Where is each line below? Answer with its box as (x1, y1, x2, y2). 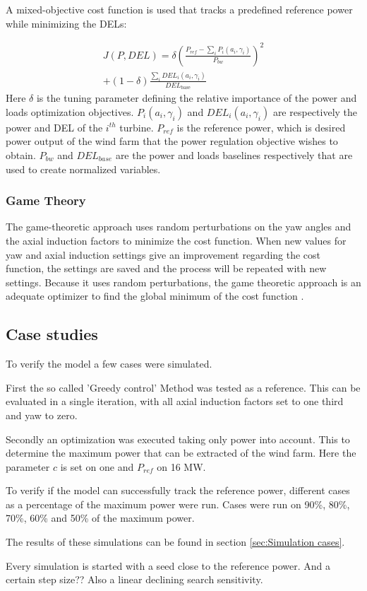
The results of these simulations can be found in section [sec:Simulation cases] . (6, 534, 345, 549)
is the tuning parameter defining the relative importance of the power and (36, 90, 357, 105)
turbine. (119, 119, 154, 134)
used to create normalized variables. (6, 161, 161, 176)
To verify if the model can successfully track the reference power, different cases (6, 483, 350, 498)
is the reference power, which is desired (176, 119, 346, 134)
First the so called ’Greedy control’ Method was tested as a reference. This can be (6, 380, 361, 394)
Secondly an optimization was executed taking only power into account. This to (6, 431, 350, 446)
